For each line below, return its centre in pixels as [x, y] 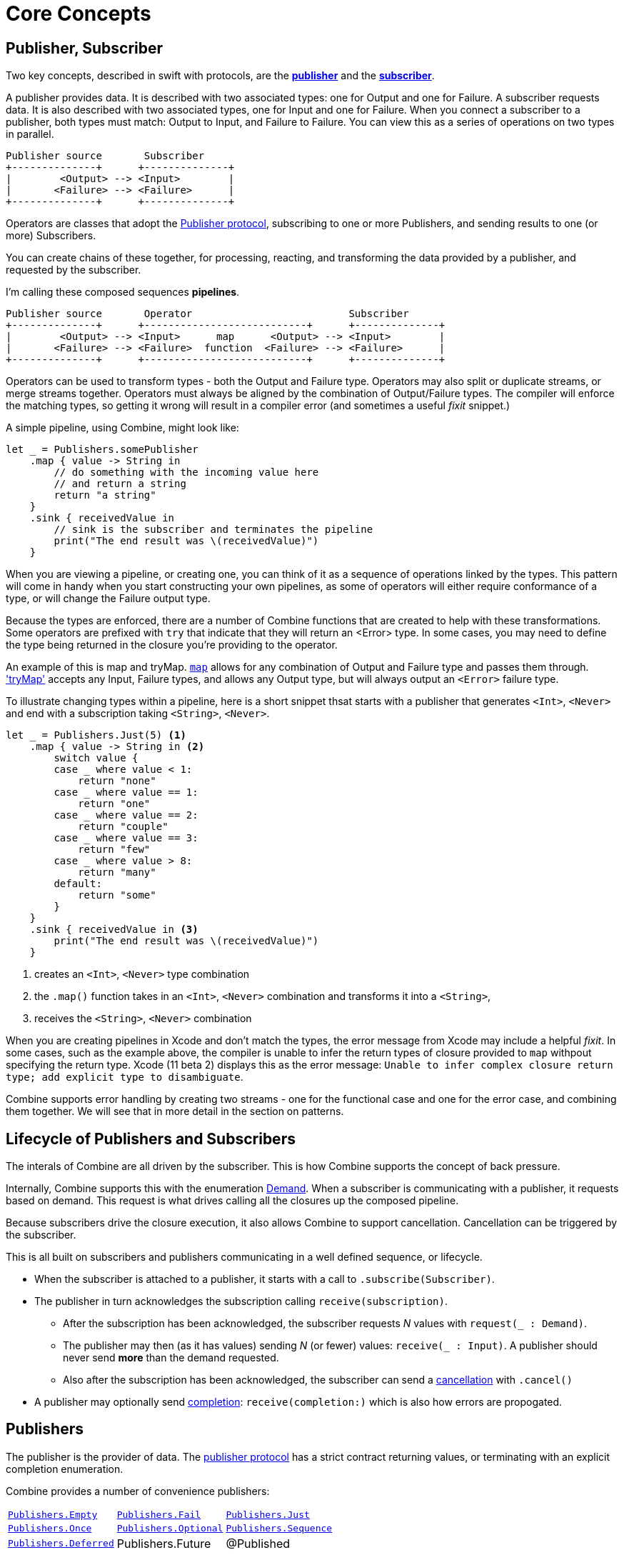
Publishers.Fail [159, 1514]
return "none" [117, 781]
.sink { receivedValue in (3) [114, 930]
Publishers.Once [50, 1528]
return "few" [114, 850]
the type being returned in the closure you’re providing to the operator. [172, 645]
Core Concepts [79, 14]
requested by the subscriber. [74, 270]
